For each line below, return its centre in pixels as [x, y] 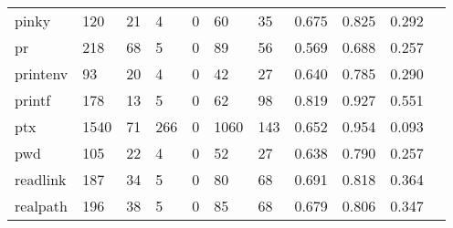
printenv [42, 73]
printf [33, 100]
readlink [41, 179]
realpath [41, 206]
